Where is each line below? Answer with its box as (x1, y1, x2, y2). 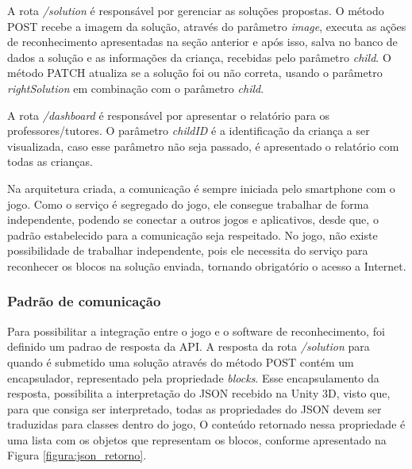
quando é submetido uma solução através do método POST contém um (7, 353, 354, 370)
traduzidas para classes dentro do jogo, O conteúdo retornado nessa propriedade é (7, 416, 406, 432)
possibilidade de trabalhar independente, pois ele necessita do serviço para (7, 242, 368, 259)
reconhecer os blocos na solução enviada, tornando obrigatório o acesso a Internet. (7, 257, 406, 274)
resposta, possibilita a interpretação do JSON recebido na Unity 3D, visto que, (7, 385, 391, 402)
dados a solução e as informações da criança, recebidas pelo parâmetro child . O (7, 48, 391, 65)
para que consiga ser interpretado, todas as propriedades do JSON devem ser (7, 400, 382, 417)
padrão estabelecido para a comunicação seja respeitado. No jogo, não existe (7, 226, 378, 243)
